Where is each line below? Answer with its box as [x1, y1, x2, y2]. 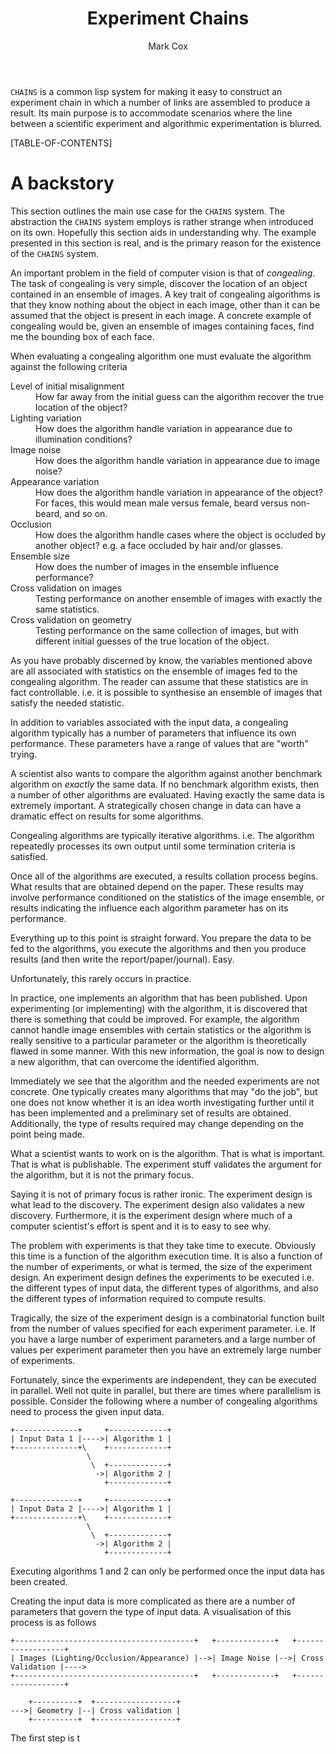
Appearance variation [10, 475, 100, 487]
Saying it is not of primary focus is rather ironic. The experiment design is [10, 1188, 313, 1200]
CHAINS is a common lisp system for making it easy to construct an [10, 85, 283, 97]
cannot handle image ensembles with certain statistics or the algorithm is [10, 1023, 312, 1036]
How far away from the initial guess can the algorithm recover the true [35, 390, 325, 402]
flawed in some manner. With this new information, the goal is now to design [10, 1045, 325, 1057]
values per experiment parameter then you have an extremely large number [10, 1343, 322, 1356]
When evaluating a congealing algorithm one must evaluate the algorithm [10, 350, 312, 362]
